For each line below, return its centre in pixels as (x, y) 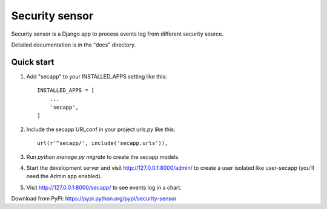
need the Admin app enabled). (64, 176)
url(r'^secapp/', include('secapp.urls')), (103, 143)
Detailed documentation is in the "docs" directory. (74, 45)
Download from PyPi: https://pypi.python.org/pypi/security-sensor (94, 199)
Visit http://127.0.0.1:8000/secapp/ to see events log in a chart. (104, 187)
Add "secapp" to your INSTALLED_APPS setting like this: (97, 76)
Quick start (33, 62)
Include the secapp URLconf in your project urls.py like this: (101, 129)
